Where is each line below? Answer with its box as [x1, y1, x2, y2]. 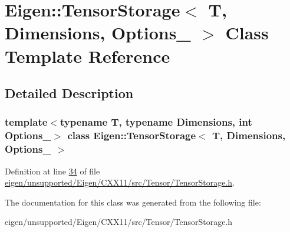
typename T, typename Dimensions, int [60, 115, 252, 129]
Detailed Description [5, 84, 134, 102]
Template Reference [5, 43, 170, 68]
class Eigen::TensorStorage [67, 128, 196, 143]
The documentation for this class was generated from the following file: [5, 196, 261, 208]
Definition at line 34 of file [5, 164, 100, 177]
